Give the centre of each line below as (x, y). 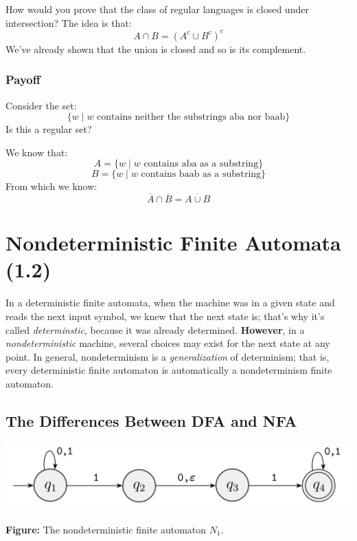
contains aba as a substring (201, 164)
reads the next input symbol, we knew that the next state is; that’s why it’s (165, 316)
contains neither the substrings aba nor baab (191, 117)
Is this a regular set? (49, 129)
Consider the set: (41, 105)
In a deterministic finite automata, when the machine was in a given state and (170, 303)
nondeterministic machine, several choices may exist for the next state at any (168, 343)
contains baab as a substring (201, 174)
